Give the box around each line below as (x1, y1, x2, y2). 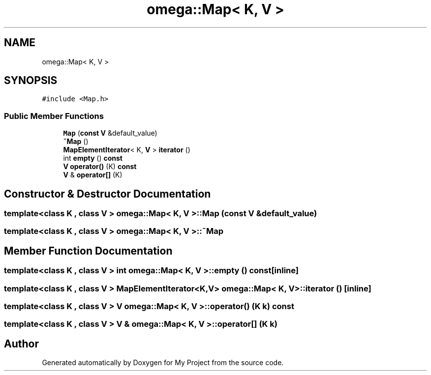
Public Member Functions (4, 111, 104, 121)
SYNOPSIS (4, 74, 58, 87)
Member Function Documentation (4, 244, 173, 257)
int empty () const (63, 154, 123, 163)
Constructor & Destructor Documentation (4, 187, 211, 200)
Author (4, 337, 39, 350)
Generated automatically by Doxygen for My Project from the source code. (42, 358, 284, 367)
